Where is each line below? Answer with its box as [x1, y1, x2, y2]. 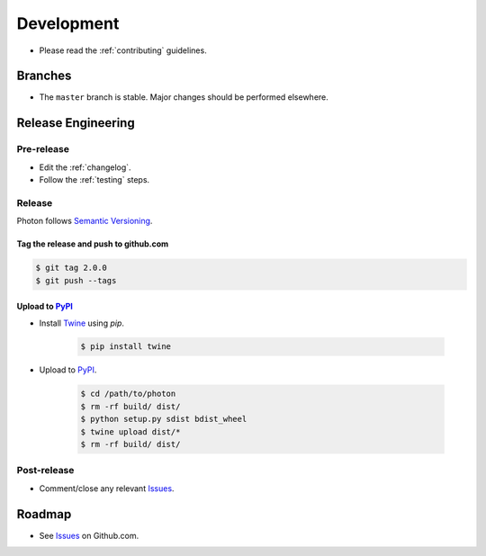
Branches [16, 68, 72, 84]
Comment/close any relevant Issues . [39, 482, 175, 494]
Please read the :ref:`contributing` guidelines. [39, 45, 207, 56]
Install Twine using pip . [39, 318, 125, 328]
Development [16, 13, 120, 33]
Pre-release [16, 143, 70, 156]
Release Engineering [16, 115, 135, 130]
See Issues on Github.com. [39, 530, 139, 541]
